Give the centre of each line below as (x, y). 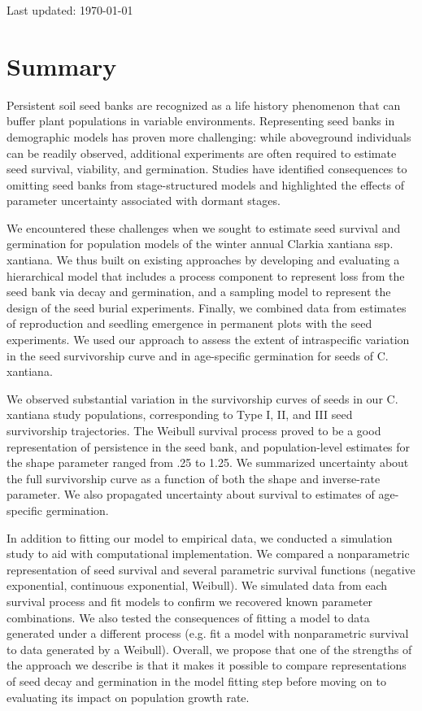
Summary (62, 65)
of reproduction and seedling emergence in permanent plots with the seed (189, 323)
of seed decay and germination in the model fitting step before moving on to (196, 680)
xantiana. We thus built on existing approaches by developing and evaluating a (203, 260)
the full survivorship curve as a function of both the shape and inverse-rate (194, 478)
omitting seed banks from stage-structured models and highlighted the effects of (206, 184)
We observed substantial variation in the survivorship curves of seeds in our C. (202, 398)
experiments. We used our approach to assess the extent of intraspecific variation (208, 340)
